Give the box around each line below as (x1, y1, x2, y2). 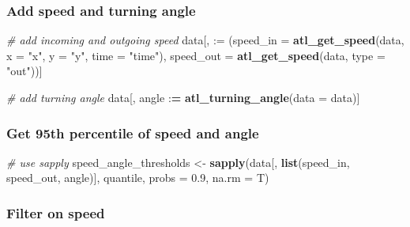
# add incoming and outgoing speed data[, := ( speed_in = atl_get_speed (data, (6, 32, 404, 48)
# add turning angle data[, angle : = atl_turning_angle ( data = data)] (6, 89, 360, 105)
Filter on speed (6, 202, 105, 222)
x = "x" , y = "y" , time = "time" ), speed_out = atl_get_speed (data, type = (6, 47, 386, 63)
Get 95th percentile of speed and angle (6, 123, 259, 142)
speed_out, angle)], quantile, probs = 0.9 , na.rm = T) (6, 169, 269, 186)
